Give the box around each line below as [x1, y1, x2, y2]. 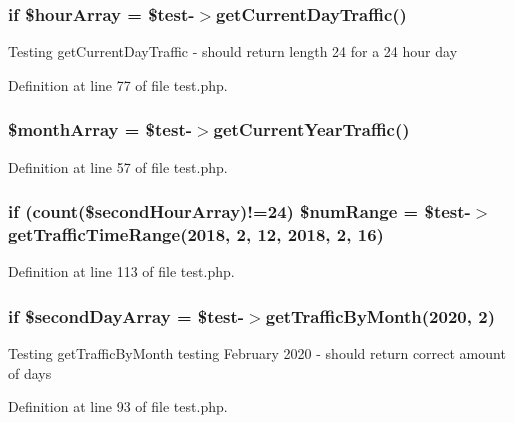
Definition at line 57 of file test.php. [8, 156, 228, 177]
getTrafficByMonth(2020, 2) [265, 303, 495, 328]
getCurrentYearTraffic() [213, 117, 410, 142]
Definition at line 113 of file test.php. [8, 261, 235, 282]
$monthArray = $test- [8, 117, 192, 142]
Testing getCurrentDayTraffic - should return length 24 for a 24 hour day [8, 41, 458, 62]
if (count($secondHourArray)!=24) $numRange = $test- [8, 199, 471, 224]
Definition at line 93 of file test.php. [8, 396, 228, 417]
